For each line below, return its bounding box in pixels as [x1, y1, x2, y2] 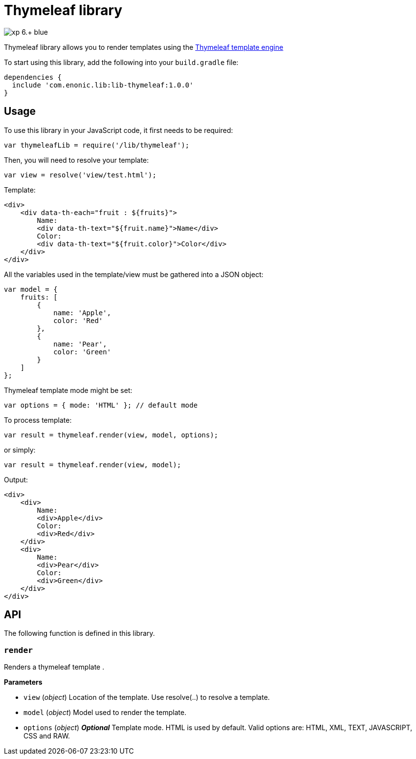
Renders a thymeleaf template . [4, 663, 105, 672]
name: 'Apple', [53, 308, 111, 317]
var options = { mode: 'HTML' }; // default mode [4, 401, 198, 409]
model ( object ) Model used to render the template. [23, 708, 187, 717]
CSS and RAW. [23, 732, 70, 740]
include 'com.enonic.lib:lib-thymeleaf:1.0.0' [12, 81, 194, 89]
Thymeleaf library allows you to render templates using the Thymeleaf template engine [4, 43, 284, 51]
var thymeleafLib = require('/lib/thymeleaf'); [4, 141, 190, 149]
